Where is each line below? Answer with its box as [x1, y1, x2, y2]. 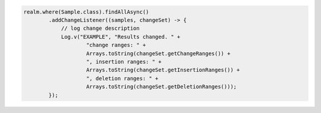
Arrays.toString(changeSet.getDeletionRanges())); [86, 83, 237, 90]
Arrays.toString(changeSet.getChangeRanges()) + [86, 50, 231, 56]
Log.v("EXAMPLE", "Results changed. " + [61, 33, 181, 40]
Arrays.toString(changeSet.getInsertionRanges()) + [86, 67, 240, 74]
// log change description [61, 25, 140, 32]
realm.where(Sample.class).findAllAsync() [23, 8, 149, 15]
